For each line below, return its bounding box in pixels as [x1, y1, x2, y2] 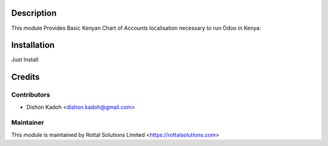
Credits [11, 72, 40, 82]
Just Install [11, 56, 39, 63]
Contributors [11, 91, 50, 99]
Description [11, 8, 57, 18]
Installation [11, 40, 55, 50]
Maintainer [11, 119, 44, 127]
